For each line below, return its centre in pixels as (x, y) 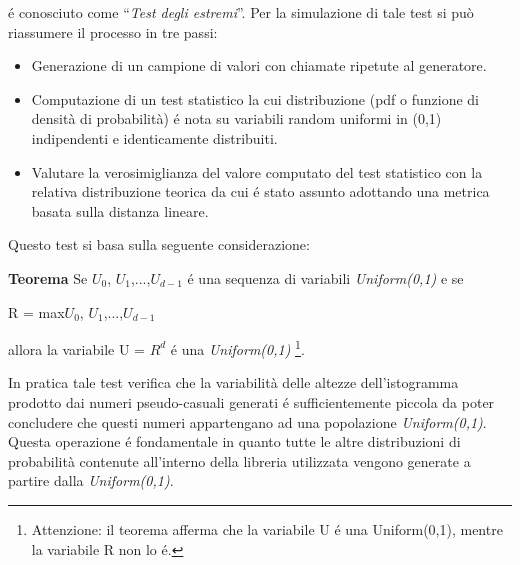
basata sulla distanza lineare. (120, 210)
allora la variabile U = (76, 348)
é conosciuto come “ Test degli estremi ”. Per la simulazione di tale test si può (241, 12)
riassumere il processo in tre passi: (113, 31)
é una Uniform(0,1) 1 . (237, 347)
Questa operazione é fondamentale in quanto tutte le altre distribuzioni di (234, 441)
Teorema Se (48, 277)
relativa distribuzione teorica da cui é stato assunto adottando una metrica (260, 191)
